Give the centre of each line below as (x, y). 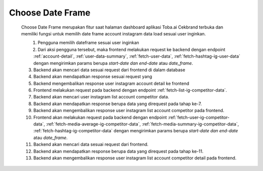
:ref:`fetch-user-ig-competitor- (199, 117)
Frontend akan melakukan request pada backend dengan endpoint (100, 117)
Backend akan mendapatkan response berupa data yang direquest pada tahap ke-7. (118, 104)
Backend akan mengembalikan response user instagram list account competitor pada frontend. (129, 110)
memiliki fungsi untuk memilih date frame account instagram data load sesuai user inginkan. (113, 33)
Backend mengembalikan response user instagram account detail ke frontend (111, 83)
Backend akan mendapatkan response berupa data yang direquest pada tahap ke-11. (119, 151)
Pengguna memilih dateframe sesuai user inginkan (88, 43)
